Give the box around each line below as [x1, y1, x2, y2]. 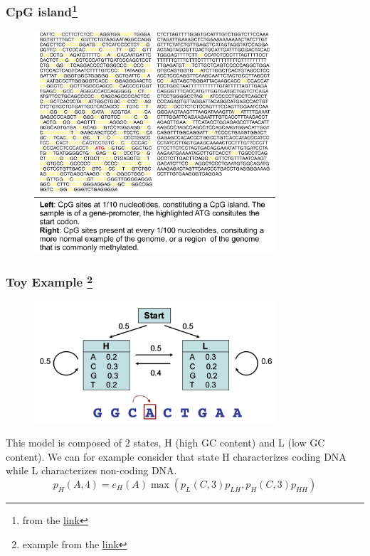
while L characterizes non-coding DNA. [6, 463, 177, 478]
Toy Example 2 [6, 272, 93, 291]
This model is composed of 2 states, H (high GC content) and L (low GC [6, 435, 325, 450]
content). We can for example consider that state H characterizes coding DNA [6, 449, 347, 464]
